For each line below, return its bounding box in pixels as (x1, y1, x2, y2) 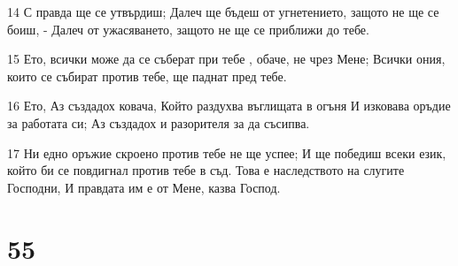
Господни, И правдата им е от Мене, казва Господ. (7, 178, 281, 196)
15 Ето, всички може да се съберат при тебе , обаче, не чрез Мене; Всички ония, (7, 49, 446, 68)
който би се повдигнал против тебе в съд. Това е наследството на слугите (7, 161, 405, 179)
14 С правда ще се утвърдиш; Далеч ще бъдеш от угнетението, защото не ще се (7, 3, 439, 20)
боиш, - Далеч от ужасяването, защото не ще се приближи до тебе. (7, 19, 369, 38)
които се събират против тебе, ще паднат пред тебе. (7, 66, 287, 85)
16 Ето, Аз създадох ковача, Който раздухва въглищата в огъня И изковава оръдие (7, 96, 451, 115)
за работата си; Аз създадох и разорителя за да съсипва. (7, 113, 310, 132)
